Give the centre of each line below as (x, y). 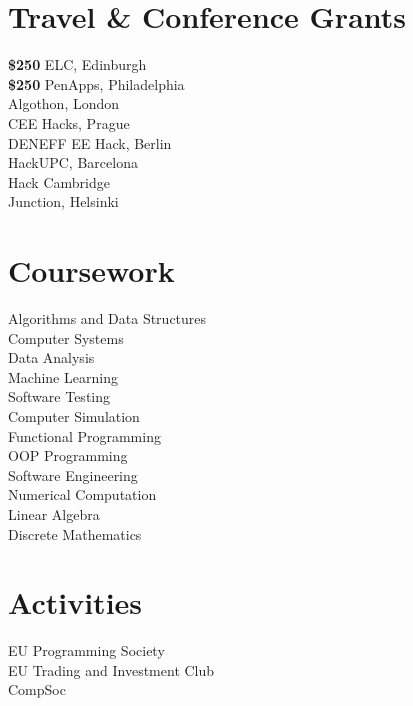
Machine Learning (63, 376)
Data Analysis (51, 357)
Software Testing (59, 396)
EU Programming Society (86, 650)
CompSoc (37, 689)
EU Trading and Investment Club (111, 669)
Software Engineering (73, 474)
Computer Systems (66, 337)
